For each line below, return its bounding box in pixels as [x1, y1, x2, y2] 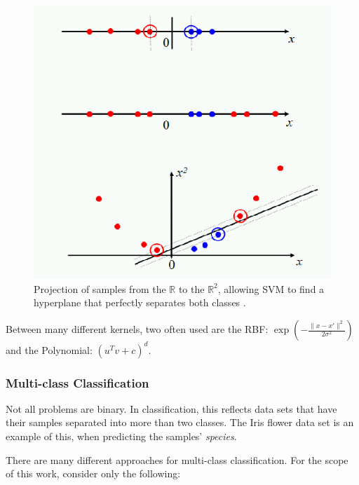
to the [178, 281, 205, 296]
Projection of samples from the [34, 281, 166, 296]
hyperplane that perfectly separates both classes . [34, 295, 246, 310]
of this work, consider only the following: [6, 466, 181, 481]
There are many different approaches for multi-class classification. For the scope [6, 452, 348, 467]
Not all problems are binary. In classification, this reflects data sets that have [6, 401, 337, 416]
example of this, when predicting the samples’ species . [6, 428, 237, 443]
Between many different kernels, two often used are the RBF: [6, 322, 269, 336]
